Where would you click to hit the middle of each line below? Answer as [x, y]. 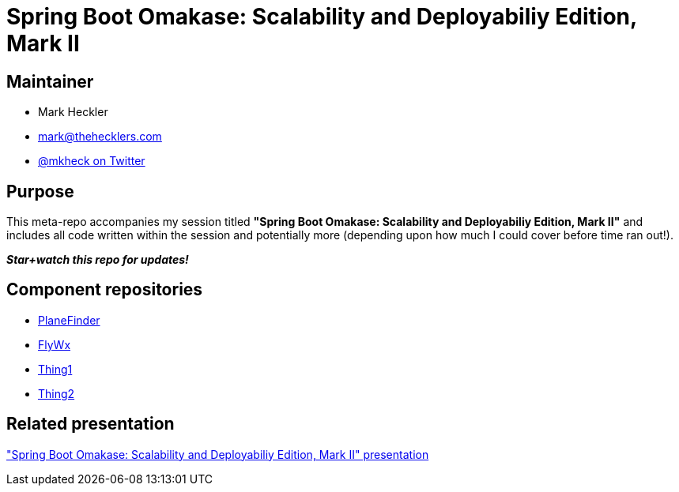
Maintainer [50, 81]
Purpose [40, 191]
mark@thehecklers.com [100, 137]
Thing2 [57, 393]
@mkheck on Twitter [92, 161]
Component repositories [105, 290]
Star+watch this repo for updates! [98, 260]
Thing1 [55, 369]
